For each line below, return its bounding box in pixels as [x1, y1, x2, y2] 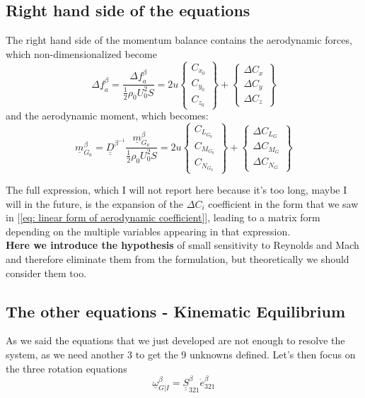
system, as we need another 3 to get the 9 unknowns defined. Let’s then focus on [6, 346, 356, 361]
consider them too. [6, 265, 87, 280]
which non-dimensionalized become [6, 46, 157, 61]
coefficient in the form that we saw [208, 196, 359, 211]
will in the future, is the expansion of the [6, 196, 184, 211]
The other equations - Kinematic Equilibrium [6, 300, 346, 322]
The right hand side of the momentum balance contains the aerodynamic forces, [6, 33, 352, 47]
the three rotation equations [6, 361, 127, 375]
